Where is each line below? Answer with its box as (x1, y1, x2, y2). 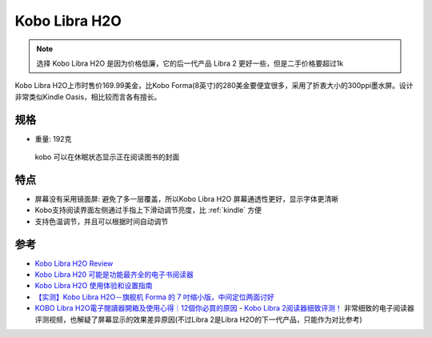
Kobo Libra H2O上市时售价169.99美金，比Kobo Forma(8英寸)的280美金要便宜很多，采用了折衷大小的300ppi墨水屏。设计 (14, 81, 414, 90)
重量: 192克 (34, 134, 72, 143)
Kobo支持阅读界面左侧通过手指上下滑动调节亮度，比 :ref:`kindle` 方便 (34, 205, 262, 215)
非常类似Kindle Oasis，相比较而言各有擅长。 (14, 92, 162, 102)
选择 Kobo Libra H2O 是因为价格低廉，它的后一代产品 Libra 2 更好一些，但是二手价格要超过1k (36, 58, 344, 68)
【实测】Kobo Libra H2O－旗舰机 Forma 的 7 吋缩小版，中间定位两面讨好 (34, 292, 275, 302)
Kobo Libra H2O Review (34, 259, 114, 268)
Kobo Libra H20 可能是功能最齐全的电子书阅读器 (34, 270, 194, 279)
